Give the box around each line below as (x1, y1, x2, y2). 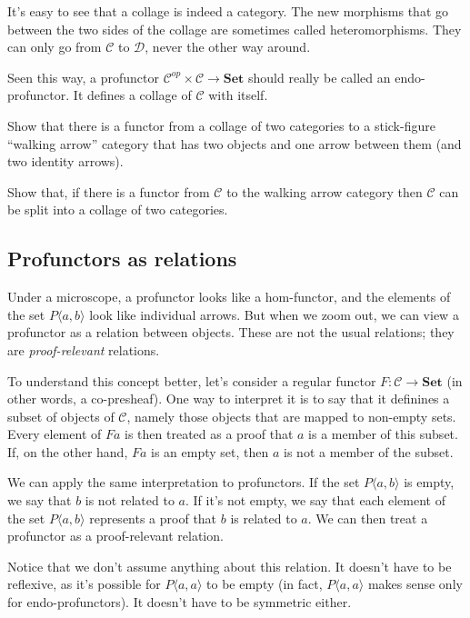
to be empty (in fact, (206, 574, 323, 593)
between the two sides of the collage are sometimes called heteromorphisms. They (7, 19, 462, 38)
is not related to (85, 491, 175, 510)
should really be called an (248, 67, 391, 86)
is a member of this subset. (308, 424, 458, 444)
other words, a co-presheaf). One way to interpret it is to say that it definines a (7, 389, 450, 408)
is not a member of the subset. (284, 442, 454, 461)
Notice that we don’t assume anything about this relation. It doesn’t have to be (7, 556, 452, 575)
